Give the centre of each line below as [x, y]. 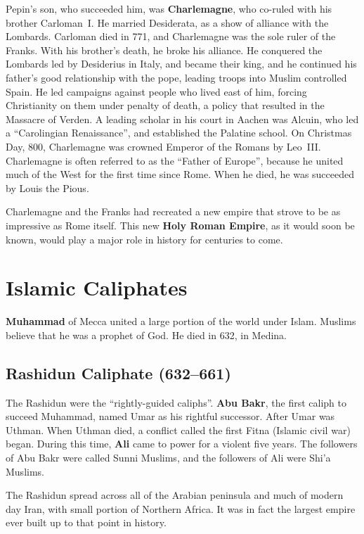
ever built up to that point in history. [86, 522]
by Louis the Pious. [47, 187]
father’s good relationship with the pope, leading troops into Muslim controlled [176, 77]
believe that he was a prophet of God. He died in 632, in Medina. [147, 335]
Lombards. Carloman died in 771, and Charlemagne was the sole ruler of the [171, 36]
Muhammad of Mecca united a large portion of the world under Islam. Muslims [181, 321]
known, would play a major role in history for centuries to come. [144, 239]
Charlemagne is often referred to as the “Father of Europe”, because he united [175, 160]
